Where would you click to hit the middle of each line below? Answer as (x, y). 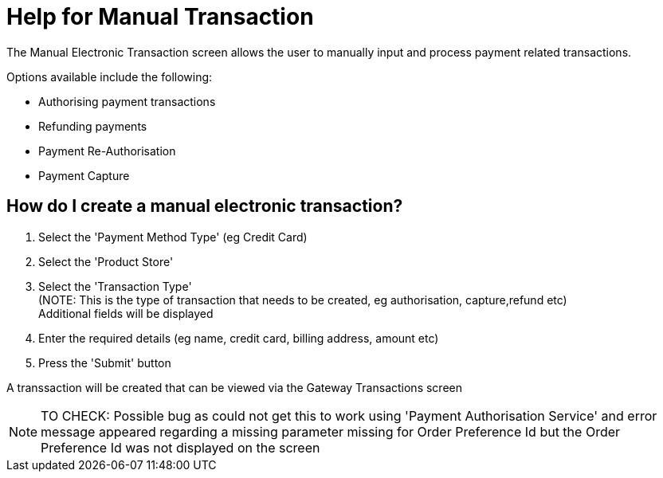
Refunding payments (93, 126)
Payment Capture (84, 175)
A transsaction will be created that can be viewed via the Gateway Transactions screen (234, 387)
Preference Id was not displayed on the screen (180, 447)
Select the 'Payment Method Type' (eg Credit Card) (173, 237)
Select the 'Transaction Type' (115, 286)
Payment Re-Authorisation (107, 151)
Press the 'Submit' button (105, 362)
